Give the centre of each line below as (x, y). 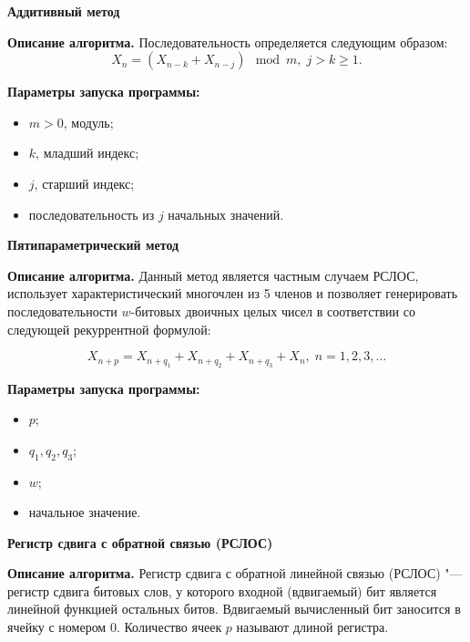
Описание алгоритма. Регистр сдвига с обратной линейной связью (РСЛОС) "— (235, 573)
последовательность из (92, 214)
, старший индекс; (84, 183)
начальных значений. (226, 214)
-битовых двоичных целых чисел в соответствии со (273, 311)
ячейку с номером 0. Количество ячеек (115, 627)
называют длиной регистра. (312, 627)
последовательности (62, 311)
